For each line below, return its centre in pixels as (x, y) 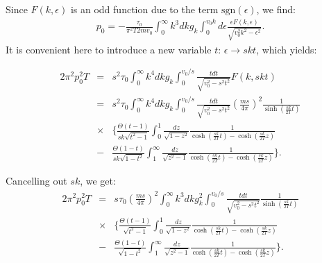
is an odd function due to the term (144, 9)
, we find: (276, 9)
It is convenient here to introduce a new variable (109, 49)
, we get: (98, 181)
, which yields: (287, 49)
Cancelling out (36, 181)
